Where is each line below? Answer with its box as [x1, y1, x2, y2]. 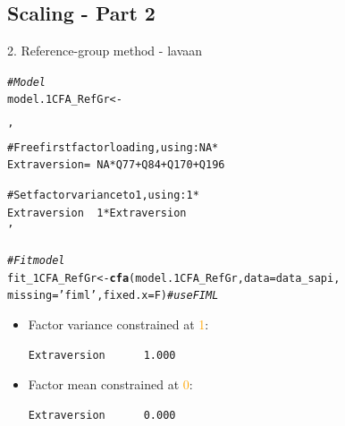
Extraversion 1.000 [28, 348, 176, 362]
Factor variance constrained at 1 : [28, 315, 209, 334]
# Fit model [7, 254, 65, 268]
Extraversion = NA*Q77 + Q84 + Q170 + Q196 [7, 158, 225, 172]
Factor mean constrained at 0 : [28, 375, 193, 394]
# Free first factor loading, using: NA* [7, 141, 219, 154]
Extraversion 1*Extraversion [7, 206, 187, 219]
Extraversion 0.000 [28, 408, 176, 422]
